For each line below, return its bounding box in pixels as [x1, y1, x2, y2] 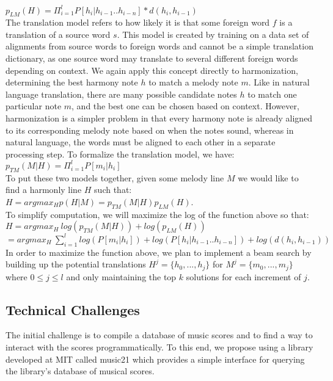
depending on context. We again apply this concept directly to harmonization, [5, 64, 298, 76]
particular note [5, 100, 62, 112]
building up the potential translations [5, 258, 146, 270]
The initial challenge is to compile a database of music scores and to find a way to [5, 328, 313, 341]
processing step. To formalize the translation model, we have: [5, 147, 235, 160]
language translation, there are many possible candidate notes [5, 87, 237, 100]
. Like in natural [248, 76, 310, 89]
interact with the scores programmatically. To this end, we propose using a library [5, 341, 313, 354]
